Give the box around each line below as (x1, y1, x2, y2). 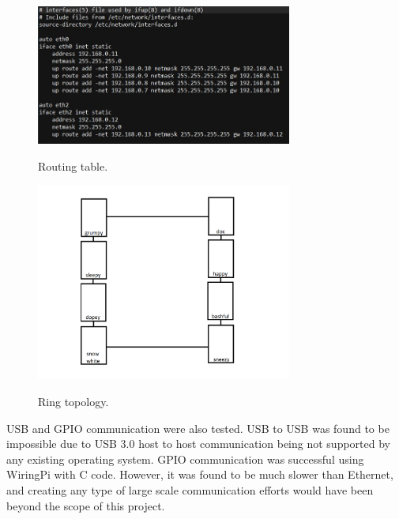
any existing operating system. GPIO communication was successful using (6, 450, 364, 467)
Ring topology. (38, 393, 109, 410)
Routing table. (38, 157, 108, 174)
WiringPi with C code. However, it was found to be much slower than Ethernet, (6, 466, 393, 483)
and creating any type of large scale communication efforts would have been (6, 482, 374, 498)
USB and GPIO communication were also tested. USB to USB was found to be (6, 419, 390, 436)
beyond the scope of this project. (6, 497, 165, 513)
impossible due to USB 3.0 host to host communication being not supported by (6, 435, 390, 452)
